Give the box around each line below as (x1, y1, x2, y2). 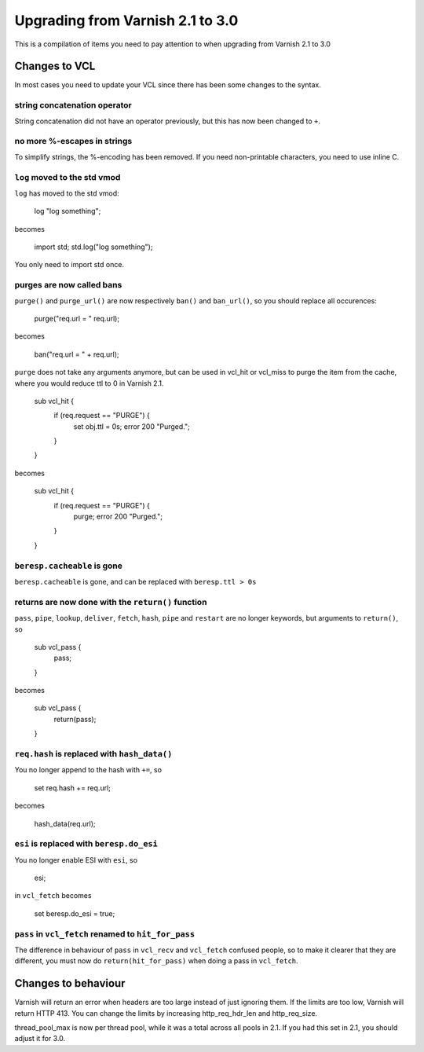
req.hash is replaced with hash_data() (14, 749, 173, 759)
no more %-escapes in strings (14, 136, 133, 147)
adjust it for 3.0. (14, 1034, 66, 1043)
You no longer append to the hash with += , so (14, 765, 163, 775)
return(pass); (53, 714, 97, 724)
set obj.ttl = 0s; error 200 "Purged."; (73, 421, 190, 431)
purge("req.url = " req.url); (34, 313, 120, 323)
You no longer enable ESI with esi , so (14, 855, 137, 864)
